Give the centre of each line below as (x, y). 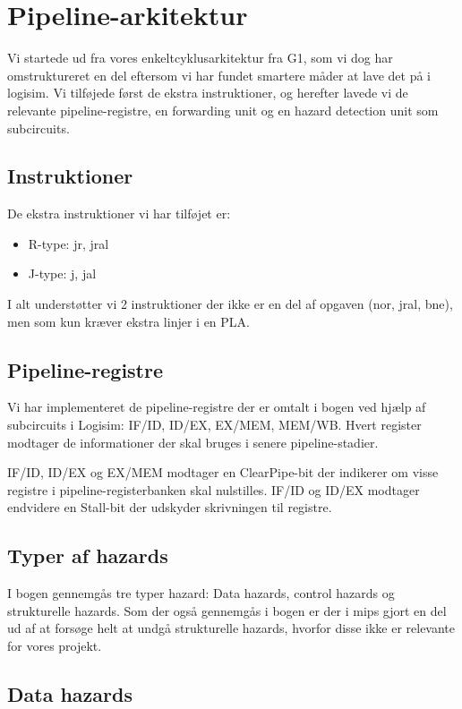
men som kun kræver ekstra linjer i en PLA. (128, 321)
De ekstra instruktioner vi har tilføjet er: (119, 214)
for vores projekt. (55, 646)
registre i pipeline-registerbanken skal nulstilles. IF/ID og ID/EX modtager (214, 489)
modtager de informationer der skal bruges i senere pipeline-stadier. (193, 442)
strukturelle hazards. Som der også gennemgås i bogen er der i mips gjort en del (227, 610)
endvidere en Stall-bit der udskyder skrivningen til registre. (170, 507)
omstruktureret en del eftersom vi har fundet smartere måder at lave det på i (219, 75)
